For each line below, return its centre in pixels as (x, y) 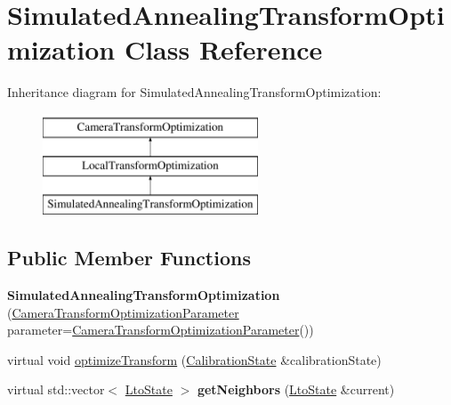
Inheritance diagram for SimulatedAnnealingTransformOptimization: (194, 92)
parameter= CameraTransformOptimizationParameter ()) (161, 330)
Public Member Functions (129, 258)
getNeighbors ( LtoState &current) (296, 389)
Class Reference (223, 49)
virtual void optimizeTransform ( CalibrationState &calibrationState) (194, 359)
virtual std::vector (56, 389)
